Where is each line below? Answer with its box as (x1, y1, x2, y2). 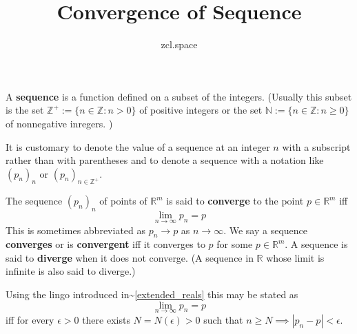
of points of (99, 194, 147, 208)
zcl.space (161, 37, 198, 52)
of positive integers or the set (139, 103, 263, 117)
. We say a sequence (223, 222, 307, 237)
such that (203, 312, 243, 326)
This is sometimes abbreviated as (6, 222, 145, 237)
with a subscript (282, 139, 351, 154)
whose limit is (266, 250, 325, 264)
